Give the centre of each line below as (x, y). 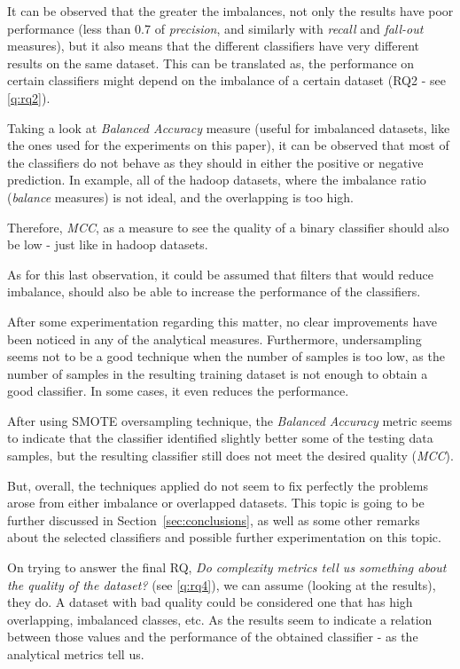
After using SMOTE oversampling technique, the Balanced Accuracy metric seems (230, 420)
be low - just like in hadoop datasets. (108, 244)
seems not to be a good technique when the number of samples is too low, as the (226, 356)
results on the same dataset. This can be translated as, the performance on (211, 63)
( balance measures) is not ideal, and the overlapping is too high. (180, 197)
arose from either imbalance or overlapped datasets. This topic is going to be (216, 503)
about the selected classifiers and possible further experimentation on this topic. (224, 537)
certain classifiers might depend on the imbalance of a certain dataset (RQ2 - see (226, 80)
